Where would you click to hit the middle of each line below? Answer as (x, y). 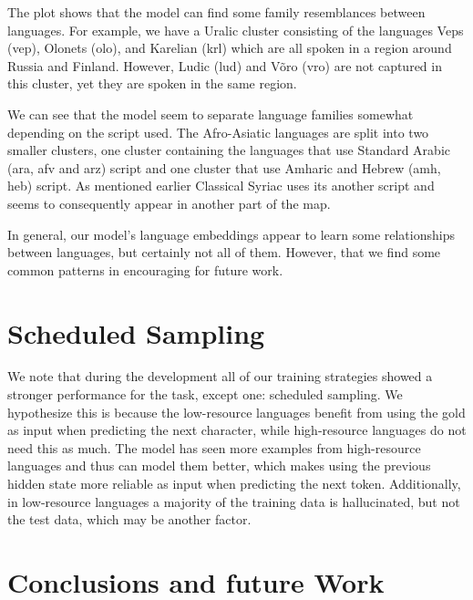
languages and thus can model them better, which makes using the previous (219, 466)
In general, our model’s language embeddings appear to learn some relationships (231, 234)
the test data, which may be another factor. (129, 519)
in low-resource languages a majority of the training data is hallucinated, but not (234, 501)
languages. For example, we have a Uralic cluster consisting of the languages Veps (236, 30)
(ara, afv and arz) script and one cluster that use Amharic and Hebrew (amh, (224, 167)
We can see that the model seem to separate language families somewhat (211, 114)
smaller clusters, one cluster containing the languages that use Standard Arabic (229, 150)
